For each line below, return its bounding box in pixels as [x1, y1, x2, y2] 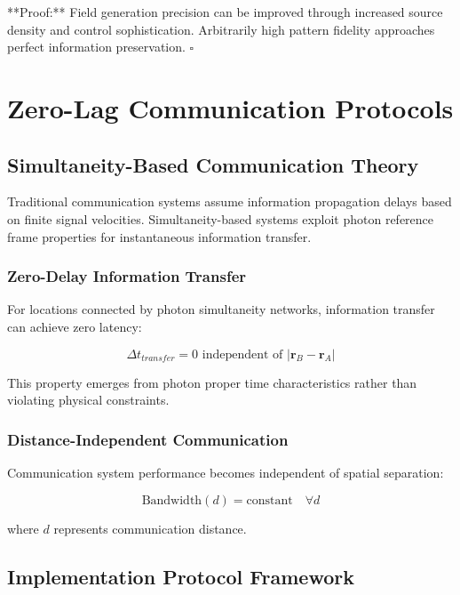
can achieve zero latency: [7, 317, 142, 335]
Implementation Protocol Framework [7, 562, 354, 590]
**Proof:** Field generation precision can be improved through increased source [7, 3, 443, 20]
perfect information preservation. [7, 37, 186, 56]
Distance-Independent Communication [7, 428, 289, 450]
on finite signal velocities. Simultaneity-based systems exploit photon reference [7, 209, 434, 228]
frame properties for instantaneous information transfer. [7, 227, 312, 245]
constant [246, 494, 293, 507]
